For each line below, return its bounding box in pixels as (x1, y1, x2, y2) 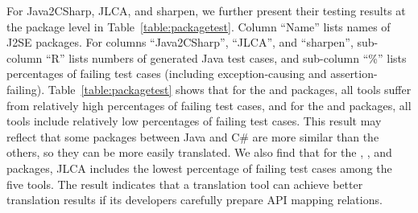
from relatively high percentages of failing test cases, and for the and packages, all (6, 96, 412, 113)
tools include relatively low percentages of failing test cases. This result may (6, 113, 382, 129)
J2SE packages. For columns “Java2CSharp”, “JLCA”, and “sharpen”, (6, 34, 354, 51)
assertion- (330, 65, 378, 82)
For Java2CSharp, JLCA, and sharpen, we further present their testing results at (6, 2, 406, 18)
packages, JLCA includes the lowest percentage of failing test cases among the (6, 159, 392, 176)
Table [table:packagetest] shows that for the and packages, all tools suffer (48, 80, 412, 97)
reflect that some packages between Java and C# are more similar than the (6, 128, 379, 145)
